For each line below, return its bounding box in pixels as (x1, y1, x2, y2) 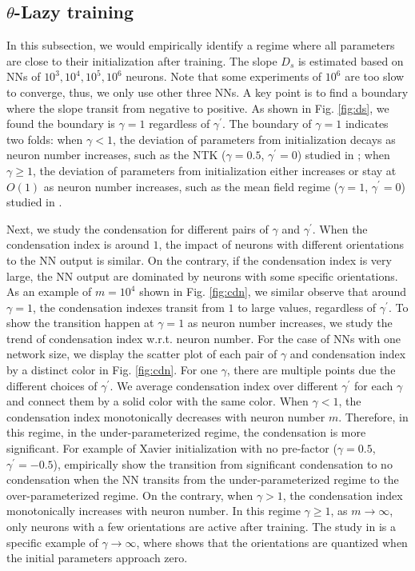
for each (354, 377, 393, 393)
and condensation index (289, 345, 406, 362)
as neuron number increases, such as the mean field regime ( (43, 178, 339, 194)
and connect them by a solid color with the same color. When (6, 393, 309, 409)
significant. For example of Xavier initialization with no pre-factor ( (6, 440, 337, 457)
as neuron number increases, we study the (187, 314, 393, 331)
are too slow (345, 68, 405, 85)
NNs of (6, 68, 41, 85)
